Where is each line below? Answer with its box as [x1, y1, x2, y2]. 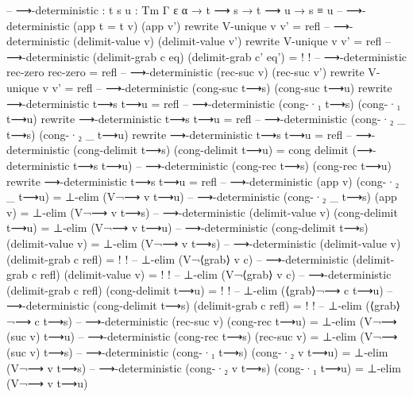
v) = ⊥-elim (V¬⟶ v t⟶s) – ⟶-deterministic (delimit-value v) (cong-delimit [6, 203, 398, 220]
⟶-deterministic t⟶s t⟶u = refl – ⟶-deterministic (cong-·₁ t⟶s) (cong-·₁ [6, 94, 401, 111]
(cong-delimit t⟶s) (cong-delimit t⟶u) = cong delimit [73, 141, 349, 158]
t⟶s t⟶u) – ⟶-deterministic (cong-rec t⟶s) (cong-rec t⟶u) [73, 156, 392, 173]
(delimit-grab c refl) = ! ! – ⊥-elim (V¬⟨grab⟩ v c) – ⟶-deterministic [6, 250, 349, 267]
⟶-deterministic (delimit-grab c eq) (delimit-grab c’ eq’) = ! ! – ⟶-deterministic [6, 48, 407, 64]
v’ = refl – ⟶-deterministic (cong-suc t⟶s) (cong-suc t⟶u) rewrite [52, 79, 392, 95]
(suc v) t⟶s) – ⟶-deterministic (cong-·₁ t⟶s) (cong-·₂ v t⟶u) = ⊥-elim [6, 344, 388, 360]
